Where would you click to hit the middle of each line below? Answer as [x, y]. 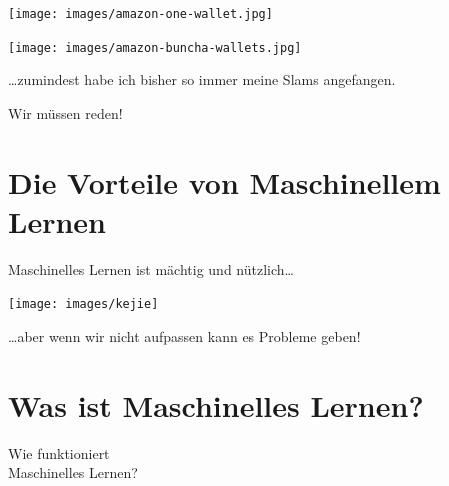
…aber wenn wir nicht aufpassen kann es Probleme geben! [184, 336]
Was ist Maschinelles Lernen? [216, 404]
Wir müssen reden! [65, 112]
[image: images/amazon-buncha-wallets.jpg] [155, 47]
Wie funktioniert [59, 452]
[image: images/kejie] [83, 304]
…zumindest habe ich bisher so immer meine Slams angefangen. [202, 79]
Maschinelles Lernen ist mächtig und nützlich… [151, 268]
